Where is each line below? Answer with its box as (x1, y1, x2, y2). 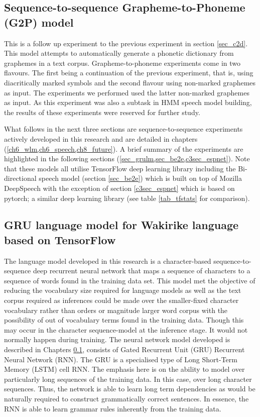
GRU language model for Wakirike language (4, 217, 239, 233)
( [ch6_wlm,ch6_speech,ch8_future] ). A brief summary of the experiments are (4, 143, 243, 154)
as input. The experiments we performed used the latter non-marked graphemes (4, 87, 249, 97)
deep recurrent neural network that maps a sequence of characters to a (33, 265, 250, 276)
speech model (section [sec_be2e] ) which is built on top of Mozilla (39, 173, 242, 183)
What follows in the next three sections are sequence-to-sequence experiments (4, 124, 243, 134)
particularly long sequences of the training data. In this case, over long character (4, 373, 252, 384)
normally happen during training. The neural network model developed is (4, 334, 230, 345)
